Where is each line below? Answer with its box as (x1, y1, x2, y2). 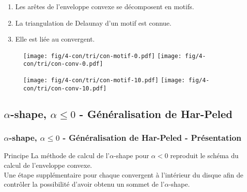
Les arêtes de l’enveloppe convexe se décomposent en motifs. (15, 1, 194, 11)
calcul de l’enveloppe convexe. (4, 160, 92, 170)
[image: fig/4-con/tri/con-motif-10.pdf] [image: (23, 77, 185, 84)
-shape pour (114, 150, 149, 161)
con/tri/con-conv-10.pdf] (23, 85, 107, 92)
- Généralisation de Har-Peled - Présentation (62, 132, 242, 144)
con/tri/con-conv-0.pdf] (23, 60, 103, 68)
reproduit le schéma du (170, 150, 239, 161)
